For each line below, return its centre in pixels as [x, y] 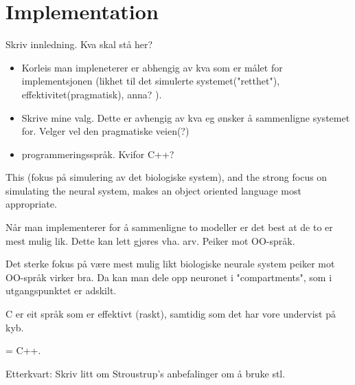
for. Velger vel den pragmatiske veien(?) [105, 131]
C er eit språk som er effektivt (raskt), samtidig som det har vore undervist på [171, 314]
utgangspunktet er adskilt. [61, 290]
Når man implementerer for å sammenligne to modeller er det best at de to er [169, 227]
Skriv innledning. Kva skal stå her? [79, 44]
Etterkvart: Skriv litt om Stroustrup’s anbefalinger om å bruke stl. [146, 373]
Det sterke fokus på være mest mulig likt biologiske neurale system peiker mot [170, 264]
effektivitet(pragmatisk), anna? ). [92, 94]
